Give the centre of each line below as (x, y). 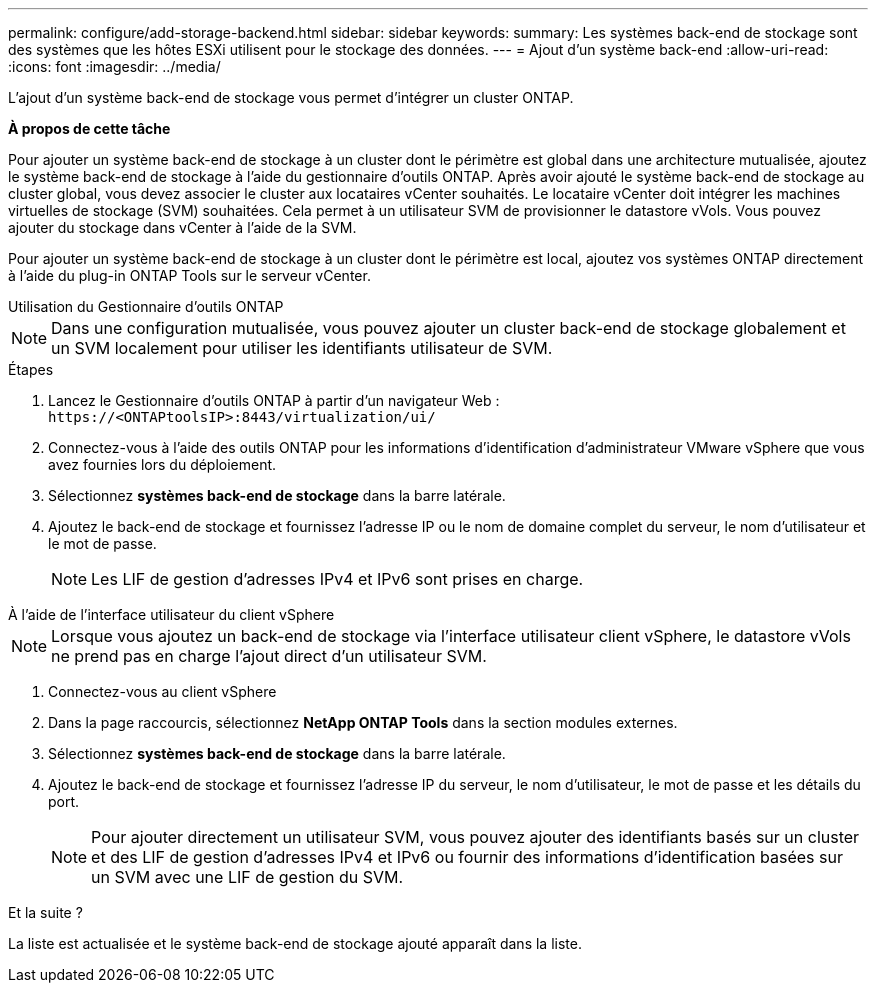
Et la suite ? (45, 912)
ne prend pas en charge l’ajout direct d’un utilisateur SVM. (269, 656)
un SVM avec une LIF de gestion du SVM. (247, 877)
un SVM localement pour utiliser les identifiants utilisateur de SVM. (302, 348)
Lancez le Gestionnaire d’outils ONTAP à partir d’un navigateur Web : (274, 400)
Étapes (31, 369)
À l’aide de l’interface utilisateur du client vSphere (171, 614)
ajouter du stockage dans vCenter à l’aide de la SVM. (182, 227)
